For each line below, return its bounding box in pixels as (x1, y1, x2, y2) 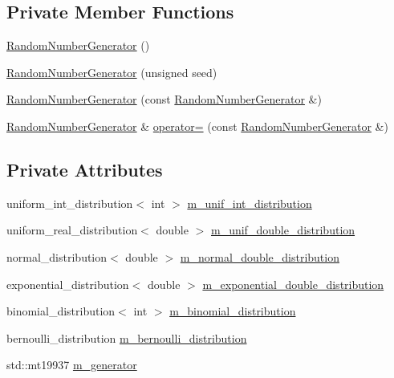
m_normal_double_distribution (180, 248, 339, 265)
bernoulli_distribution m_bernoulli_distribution (6, 329, 247, 346)
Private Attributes (6, 156, 163, 181)
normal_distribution (6, 248, 108, 265)
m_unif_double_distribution (210, 222, 355, 238)
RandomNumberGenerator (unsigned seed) (6, 63, 217, 80)
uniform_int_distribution (6, 194, 133, 211)
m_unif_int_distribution (187, 194, 312, 211)
